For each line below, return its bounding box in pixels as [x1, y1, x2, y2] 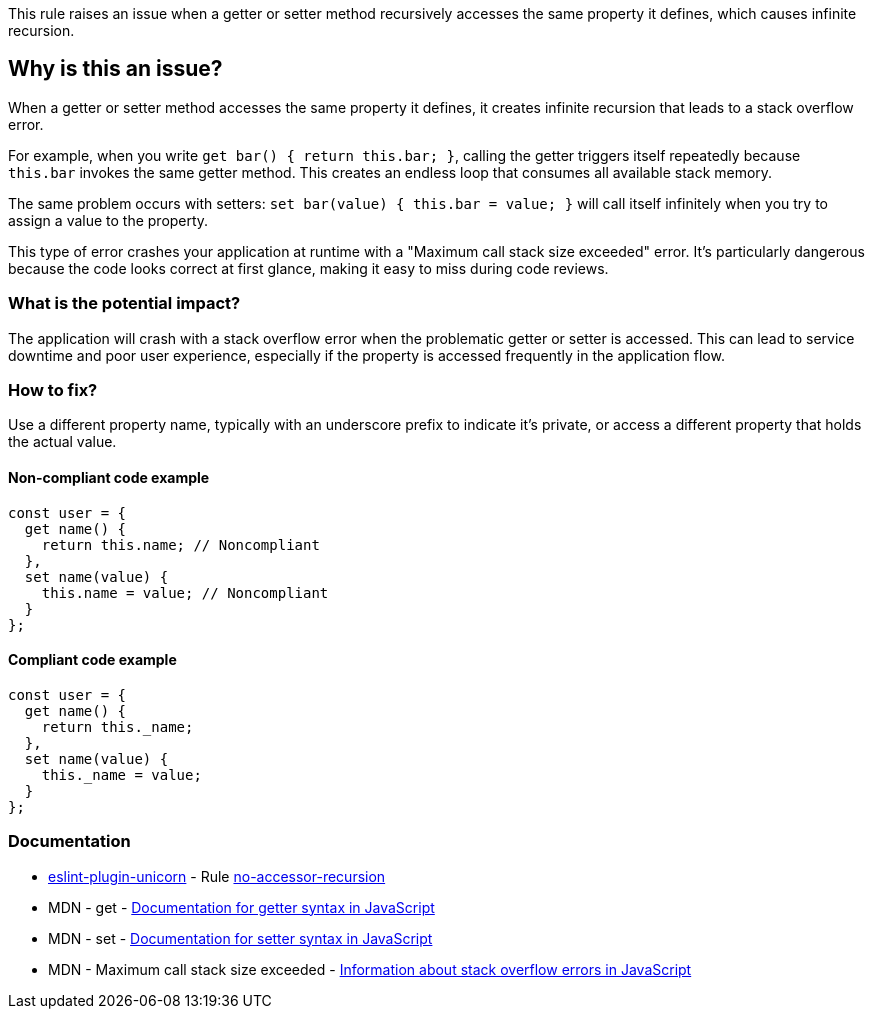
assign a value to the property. [8, 211, 209, 229]
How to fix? [8, 379, 98, 400]
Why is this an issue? [8, 56, 223, 82]
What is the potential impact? [8, 293, 241, 314]
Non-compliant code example [8, 468, 210, 486]
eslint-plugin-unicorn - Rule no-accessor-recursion [48, 867, 386, 885]
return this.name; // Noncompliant [41, 536, 320, 553]
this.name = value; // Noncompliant [41, 584, 329, 601]
